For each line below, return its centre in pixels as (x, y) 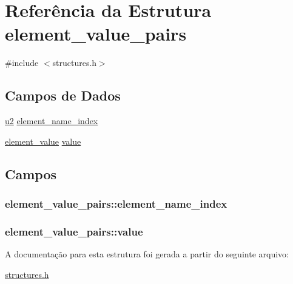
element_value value (43, 141)
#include (22, 63)
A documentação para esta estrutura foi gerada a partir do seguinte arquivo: (147, 254)
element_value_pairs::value (74, 231)
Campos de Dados (63, 95)
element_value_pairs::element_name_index (116, 203)
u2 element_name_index (52, 121)
